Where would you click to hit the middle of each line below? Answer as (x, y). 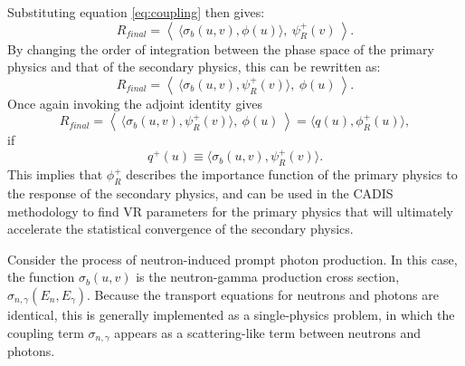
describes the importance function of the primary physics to (292, 174)
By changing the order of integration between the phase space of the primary (221, 48)
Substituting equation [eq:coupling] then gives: (136, 12)
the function (41, 277)
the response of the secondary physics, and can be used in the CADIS (200, 193)
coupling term (46, 332)
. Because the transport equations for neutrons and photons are (263, 295)
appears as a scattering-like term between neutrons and (268, 332)
